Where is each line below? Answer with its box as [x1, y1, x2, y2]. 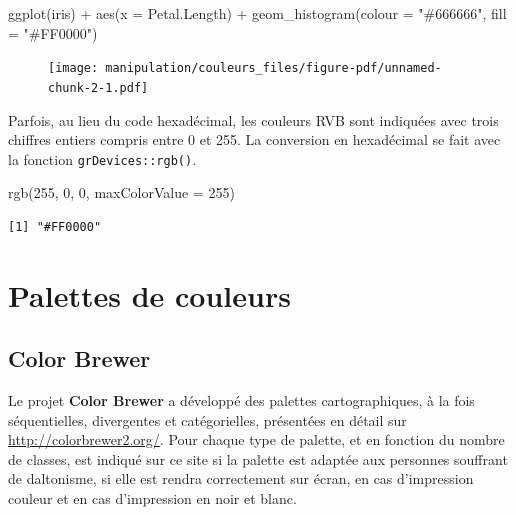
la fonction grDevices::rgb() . [8, 148, 197, 169]
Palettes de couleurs [8, 274, 291, 315]
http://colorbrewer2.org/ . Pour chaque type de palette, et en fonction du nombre [8, 429, 505, 450]
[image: [48, 61, 99, 76]
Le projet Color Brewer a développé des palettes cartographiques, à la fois [8, 390, 475, 411]
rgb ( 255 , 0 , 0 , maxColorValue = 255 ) [8, 182, 235, 203]
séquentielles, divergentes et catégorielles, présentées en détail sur [8, 409, 407, 430]
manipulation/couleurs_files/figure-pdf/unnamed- [105, 61, 442, 76]
